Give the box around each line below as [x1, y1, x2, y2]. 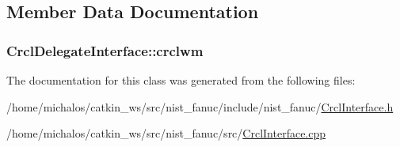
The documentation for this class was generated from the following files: [6, 72, 356, 88]
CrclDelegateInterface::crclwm [6, 40, 204, 60]
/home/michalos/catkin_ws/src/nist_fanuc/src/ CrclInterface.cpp [6, 125, 326, 141]
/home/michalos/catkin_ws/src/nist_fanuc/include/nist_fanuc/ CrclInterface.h [6, 98, 394, 115]
